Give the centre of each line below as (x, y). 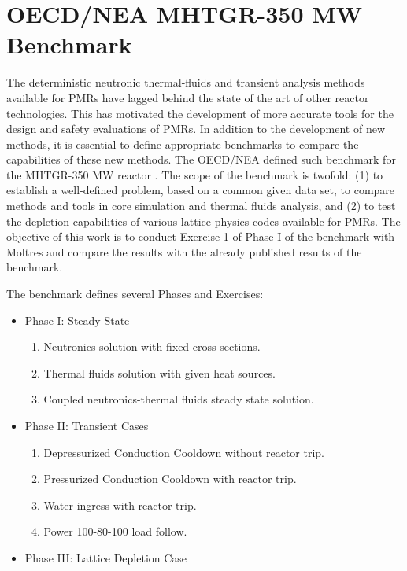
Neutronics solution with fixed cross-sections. (152, 346)
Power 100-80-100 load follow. (115, 531)
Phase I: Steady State (77, 320)
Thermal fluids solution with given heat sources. (159, 372)
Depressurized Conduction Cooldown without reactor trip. (184, 452)
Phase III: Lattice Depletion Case (106, 557)
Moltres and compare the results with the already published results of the (184, 251)
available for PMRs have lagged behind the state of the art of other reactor (188, 97)
